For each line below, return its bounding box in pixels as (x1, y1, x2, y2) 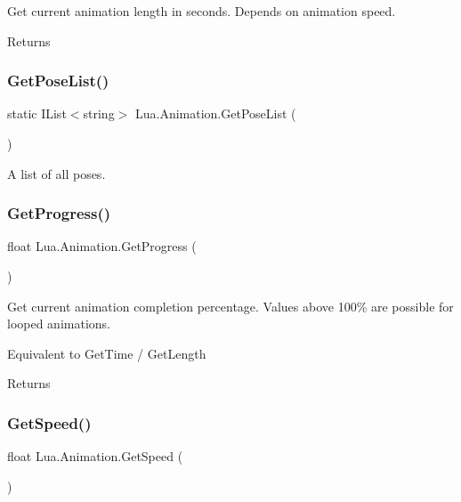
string (83, 104, 115, 123)
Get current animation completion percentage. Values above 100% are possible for (7, 296, 454, 315)
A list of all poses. (7, 164, 106, 182)
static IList (7, 104, 67, 123)
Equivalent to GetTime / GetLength (7, 344, 206, 362)
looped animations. (7, 314, 110, 333)
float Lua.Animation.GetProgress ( (7, 237, 197, 255)
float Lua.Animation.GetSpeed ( (7, 447, 183, 466)
